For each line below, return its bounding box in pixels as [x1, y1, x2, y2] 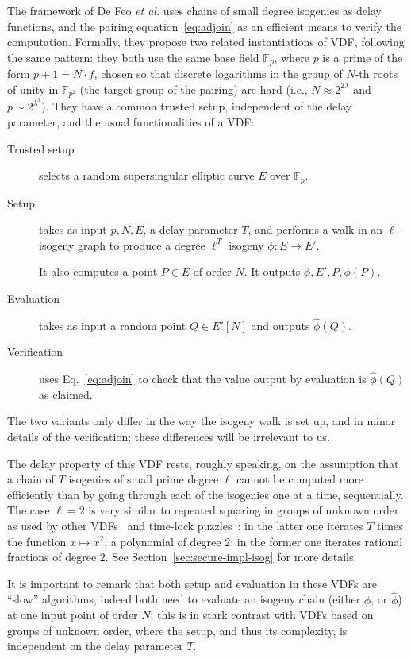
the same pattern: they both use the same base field [7, 48, 259, 65]
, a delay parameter [143, 221, 238, 238]
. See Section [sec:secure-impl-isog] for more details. [105, 549, 357, 565]
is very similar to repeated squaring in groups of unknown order [88, 502, 399, 518]
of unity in [7, 80, 59, 97]
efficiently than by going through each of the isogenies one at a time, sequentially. [7, 486, 404, 502]
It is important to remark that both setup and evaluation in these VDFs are [7, 575, 377, 591]
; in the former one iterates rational [230, 533, 403, 549]
